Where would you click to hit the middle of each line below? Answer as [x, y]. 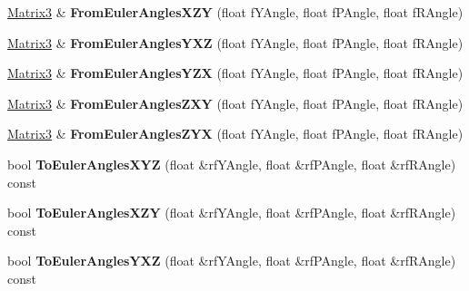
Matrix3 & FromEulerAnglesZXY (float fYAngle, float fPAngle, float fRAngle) [235, 103]
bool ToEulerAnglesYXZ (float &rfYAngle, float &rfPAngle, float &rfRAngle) [232, 261]
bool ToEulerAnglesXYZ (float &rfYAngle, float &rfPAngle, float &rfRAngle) [232, 164]
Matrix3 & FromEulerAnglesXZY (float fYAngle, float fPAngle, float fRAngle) [235, 12]
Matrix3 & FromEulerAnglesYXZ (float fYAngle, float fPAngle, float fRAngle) [235, 42]
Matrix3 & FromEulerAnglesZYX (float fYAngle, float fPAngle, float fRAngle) [235, 134]
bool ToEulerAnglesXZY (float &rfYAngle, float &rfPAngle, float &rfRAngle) [232, 213]
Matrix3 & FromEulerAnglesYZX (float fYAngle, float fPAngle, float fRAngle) [235, 73]
